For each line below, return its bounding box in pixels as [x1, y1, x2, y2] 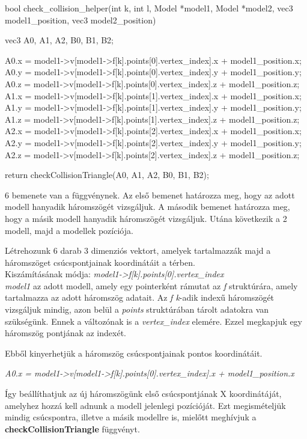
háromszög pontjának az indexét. [5, 327, 126, 339]
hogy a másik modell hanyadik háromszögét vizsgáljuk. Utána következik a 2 [5, 212, 287, 224]
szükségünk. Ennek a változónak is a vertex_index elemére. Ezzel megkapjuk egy [5, 315, 302, 327]
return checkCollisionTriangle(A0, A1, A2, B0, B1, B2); [5, 168, 209, 181]
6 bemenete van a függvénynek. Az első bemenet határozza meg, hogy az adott [5, 188, 295, 201]
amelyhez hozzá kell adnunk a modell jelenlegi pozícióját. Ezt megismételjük [5, 399, 286, 411]
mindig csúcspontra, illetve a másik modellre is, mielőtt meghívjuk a [5, 411, 257, 423]
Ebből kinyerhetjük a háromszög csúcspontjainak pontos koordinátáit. [5, 346, 263, 359]
